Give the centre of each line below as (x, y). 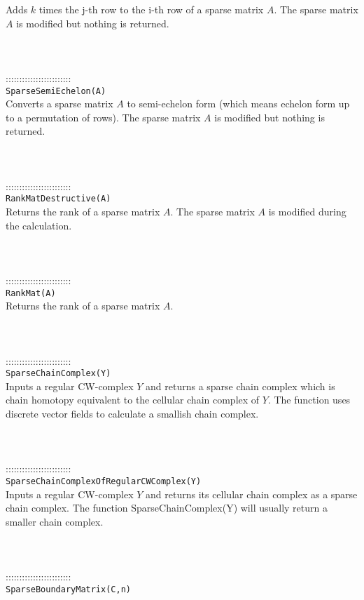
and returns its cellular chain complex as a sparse (252, 494)
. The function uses (309, 400)
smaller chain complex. (55, 521)
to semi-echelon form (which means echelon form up (238, 104)
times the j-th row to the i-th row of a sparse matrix (151, 9)
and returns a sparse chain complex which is (240, 386)
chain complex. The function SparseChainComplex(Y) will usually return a (167, 508)
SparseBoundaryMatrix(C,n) (68, 589)
